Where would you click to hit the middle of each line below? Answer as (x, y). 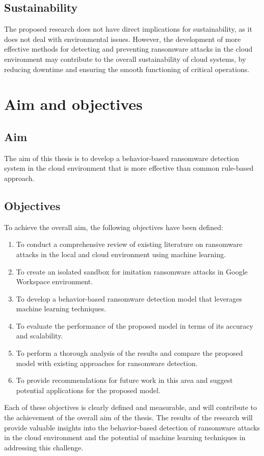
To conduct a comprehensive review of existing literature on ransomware (129, 244)
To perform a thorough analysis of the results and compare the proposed (129, 353)
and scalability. (39, 336)
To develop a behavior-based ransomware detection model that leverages (129, 298)
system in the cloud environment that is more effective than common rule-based (129, 168)
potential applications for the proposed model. (88, 390)
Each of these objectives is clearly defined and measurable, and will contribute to (131, 407)
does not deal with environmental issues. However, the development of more (123, 39)
